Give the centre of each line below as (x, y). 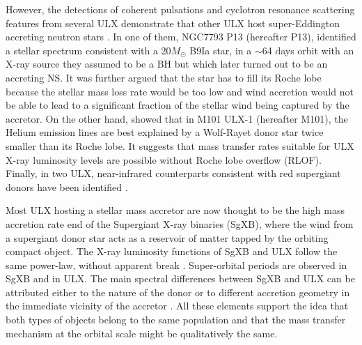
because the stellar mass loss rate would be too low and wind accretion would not (180, 91)
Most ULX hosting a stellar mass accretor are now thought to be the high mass (175, 210)
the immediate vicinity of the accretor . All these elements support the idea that (177, 306)
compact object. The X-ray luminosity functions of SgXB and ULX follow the (172, 251)
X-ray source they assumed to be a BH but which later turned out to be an (167, 64)
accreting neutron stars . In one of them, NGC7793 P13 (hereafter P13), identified (181, 37)
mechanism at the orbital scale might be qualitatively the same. (142, 333)
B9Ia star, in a (221, 50)
